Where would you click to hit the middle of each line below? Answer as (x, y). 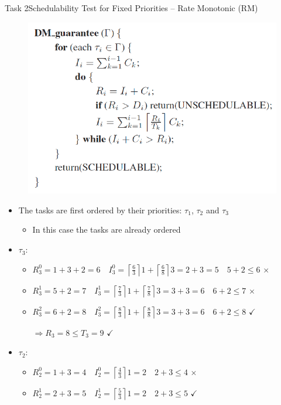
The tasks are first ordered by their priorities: (100, 210)
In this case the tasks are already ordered (107, 229)
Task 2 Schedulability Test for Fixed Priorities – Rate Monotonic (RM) (131, 8)
